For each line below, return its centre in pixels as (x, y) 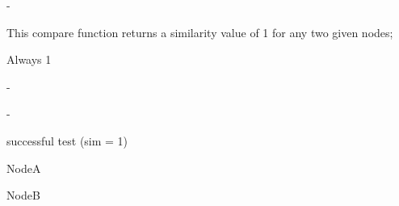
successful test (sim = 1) (67, 140)
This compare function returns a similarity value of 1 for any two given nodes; (200, 32)
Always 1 (29, 59)
